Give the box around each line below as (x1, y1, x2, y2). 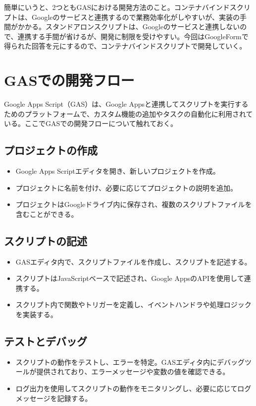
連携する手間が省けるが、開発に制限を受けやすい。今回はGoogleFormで (17, 31, 249, 41)
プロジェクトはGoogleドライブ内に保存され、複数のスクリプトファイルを (15, 199, 252, 209)
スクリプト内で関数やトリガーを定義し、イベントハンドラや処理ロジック (15, 299, 252, 310)
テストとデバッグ (4, 334, 87, 349)
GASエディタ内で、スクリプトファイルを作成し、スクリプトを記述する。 (15, 256, 252, 267)
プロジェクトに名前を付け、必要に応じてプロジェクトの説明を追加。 (15, 182, 238, 193)
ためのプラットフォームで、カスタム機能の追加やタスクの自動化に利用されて (4, 108, 253, 119)
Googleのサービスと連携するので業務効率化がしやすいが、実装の (31, 11, 240, 22)
